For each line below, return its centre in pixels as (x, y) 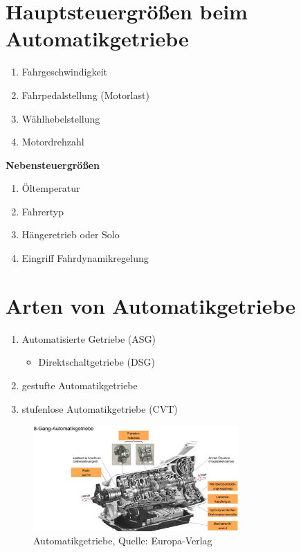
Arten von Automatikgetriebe (151, 305)
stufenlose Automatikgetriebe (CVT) (100, 408)
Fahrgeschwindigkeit (65, 72)
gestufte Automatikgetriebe (80, 385)
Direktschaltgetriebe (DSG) (97, 362)
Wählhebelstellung (61, 118)
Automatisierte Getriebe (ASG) (89, 338)
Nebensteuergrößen (53, 164)
